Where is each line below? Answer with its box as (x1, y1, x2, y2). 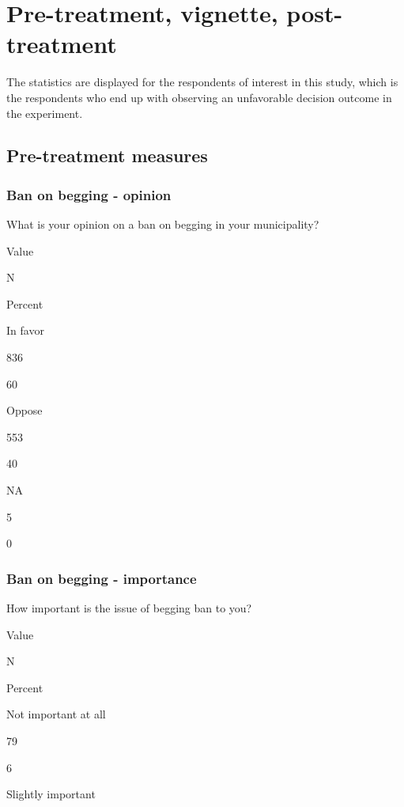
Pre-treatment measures (6, 143, 208, 168)
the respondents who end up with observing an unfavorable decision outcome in (6, 89, 392, 105)
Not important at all (6, 706, 106, 722)
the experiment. (6, 104, 83, 121)
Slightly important (6, 786, 96, 802)
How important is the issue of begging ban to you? (6, 600, 252, 616)
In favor (6, 322, 44, 339)
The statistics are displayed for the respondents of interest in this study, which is (6, 74, 398, 90)
